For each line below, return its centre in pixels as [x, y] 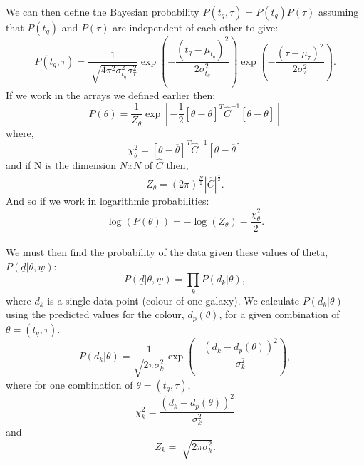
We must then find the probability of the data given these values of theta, [167, 252]
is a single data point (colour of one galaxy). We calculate [173, 300]
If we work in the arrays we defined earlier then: [111, 94]
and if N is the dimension [61, 165]
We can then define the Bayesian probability [103, 11]
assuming [339, 11]
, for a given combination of [279, 314]
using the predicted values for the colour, [95, 314]
